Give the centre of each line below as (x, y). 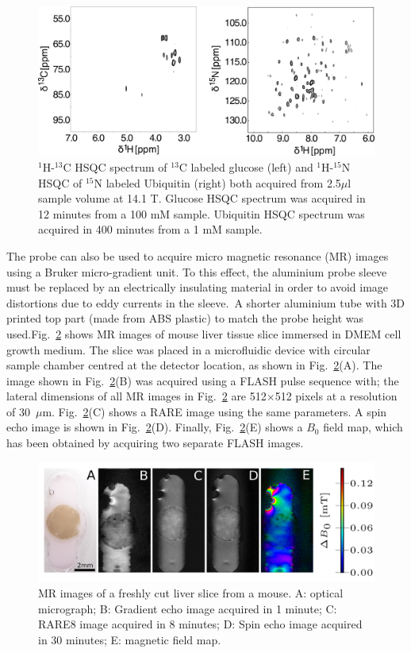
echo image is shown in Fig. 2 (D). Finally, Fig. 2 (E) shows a (155, 427)
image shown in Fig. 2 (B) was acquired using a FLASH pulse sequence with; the (203, 380)
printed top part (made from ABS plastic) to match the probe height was (185, 318)
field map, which (363, 427)
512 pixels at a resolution (336, 396)
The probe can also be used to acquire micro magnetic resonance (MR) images (198, 255)
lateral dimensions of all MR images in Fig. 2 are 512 (136, 396)
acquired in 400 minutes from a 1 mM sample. (150, 229)
